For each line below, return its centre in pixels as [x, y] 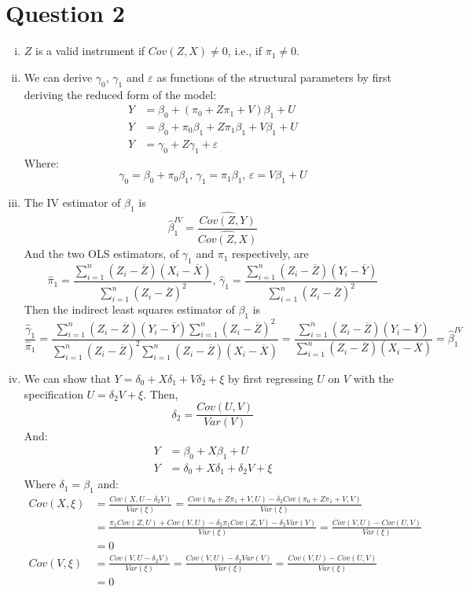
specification [53, 393]
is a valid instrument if [90, 51]
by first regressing [271, 378]
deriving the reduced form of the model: [120, 94]
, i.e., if [245, 51]
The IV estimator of [72, 202]
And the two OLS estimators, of [101, 254]
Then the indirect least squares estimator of [129, 309]
